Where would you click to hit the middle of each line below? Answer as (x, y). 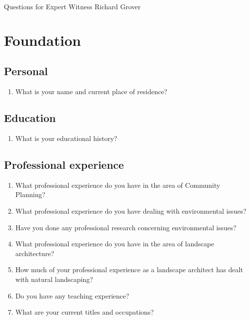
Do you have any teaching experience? (72, 295)
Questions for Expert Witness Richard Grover (72, 6)
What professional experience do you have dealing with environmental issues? (131, 210)
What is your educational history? (66, 138)
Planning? (30, 194)
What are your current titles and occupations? (85, 312)
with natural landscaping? (54, 279)
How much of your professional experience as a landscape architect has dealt (129, 270)
